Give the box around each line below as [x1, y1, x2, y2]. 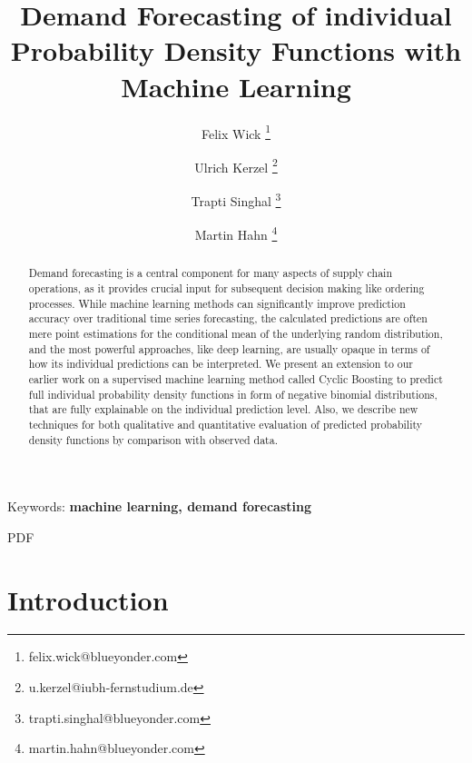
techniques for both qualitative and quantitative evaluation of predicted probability [28, 416, 423, 431]
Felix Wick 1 [201, 121, 271, 143]
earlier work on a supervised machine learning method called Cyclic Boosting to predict [28, 371, 443, 386]
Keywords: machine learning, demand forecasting [7, 497, 311, 516]
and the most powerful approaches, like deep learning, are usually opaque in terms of [28, 341, 430, 356]
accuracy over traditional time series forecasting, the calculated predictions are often [28, 311, 428, 326]
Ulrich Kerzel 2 [194, 154, 278, 176]
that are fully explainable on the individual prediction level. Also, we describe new [28, 401, 418, 417]
